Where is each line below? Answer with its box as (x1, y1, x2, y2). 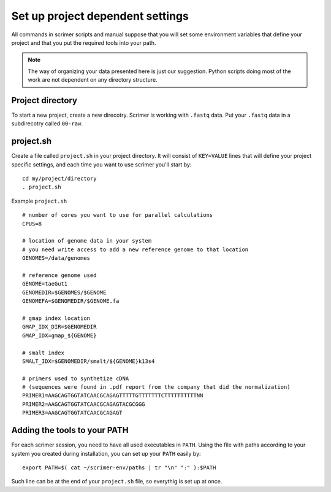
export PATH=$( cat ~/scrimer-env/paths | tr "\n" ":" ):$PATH (22, 464, 216, 471)
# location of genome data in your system (22, 237, 152, 244)
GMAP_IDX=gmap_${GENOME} (22, 332, 97, 339)
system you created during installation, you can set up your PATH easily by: (11, 450, 202, 457)
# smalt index (22, 349, 64, 356)
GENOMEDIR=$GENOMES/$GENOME (22, 289, 107, 296)
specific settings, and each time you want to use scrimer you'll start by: (11, 160, 192, 168)
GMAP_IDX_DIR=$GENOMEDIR (22, 323, 97, 330)
